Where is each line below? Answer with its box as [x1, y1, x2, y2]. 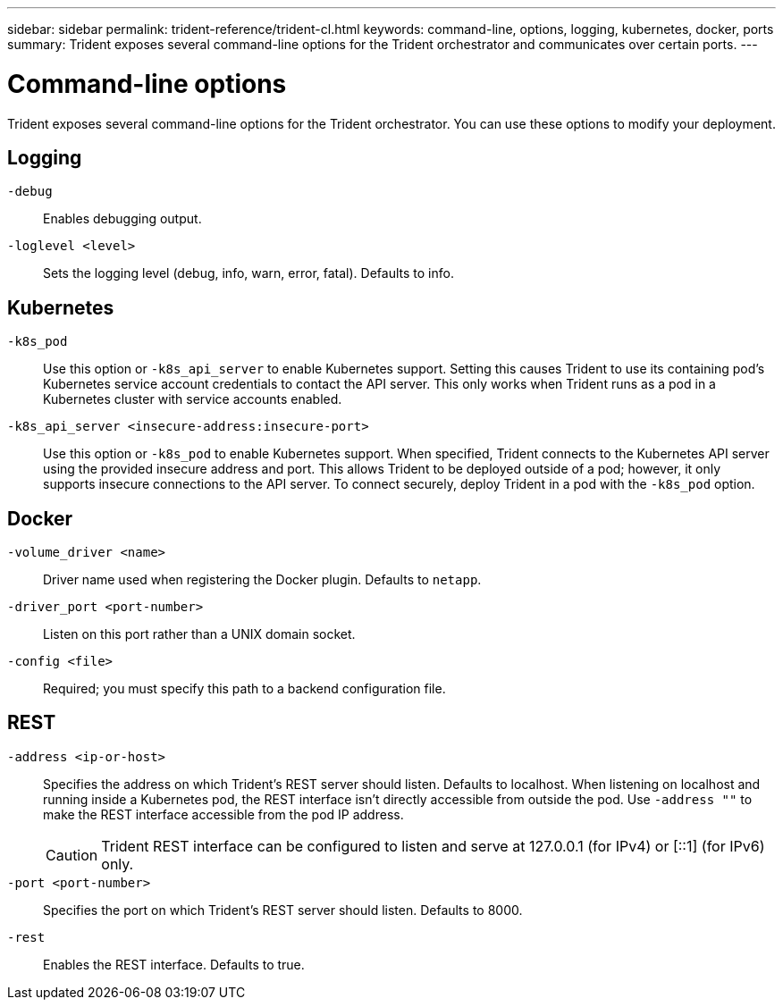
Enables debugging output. [43, 211, 202, 227]
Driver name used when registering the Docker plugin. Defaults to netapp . [43, 572, 482, 588]
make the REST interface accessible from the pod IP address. [43, 806, 404, 822]
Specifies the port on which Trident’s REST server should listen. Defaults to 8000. [43, 902, 523, 918]
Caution [46, 845, 98, 864]
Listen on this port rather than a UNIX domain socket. [43, 626, 356, 642]
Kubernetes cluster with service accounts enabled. [43, 391, 342, 407]
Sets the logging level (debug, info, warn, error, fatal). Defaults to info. [43, 265, 454, 281]
